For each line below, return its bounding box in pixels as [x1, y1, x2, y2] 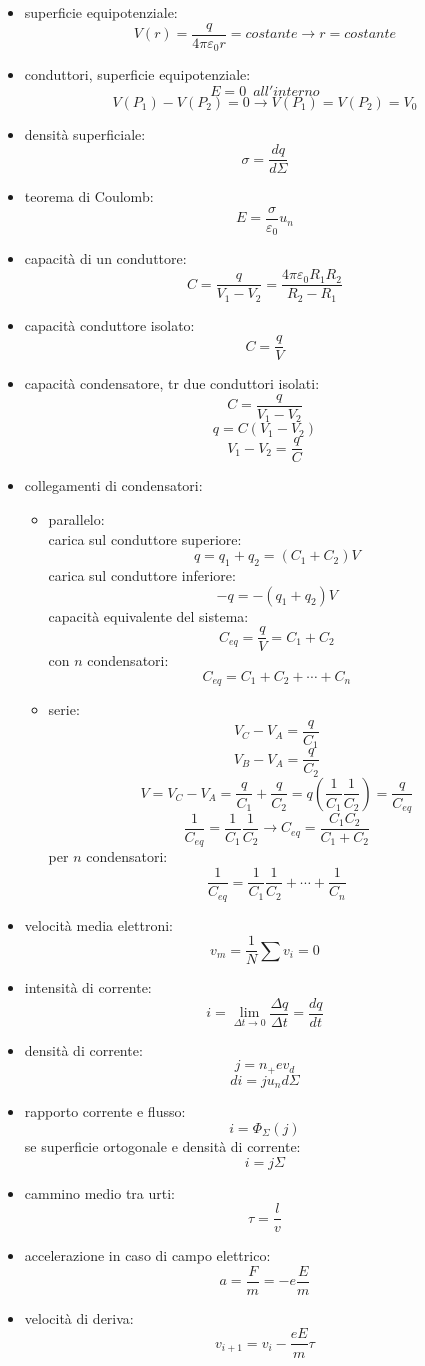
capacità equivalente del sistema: [48, 605, 249, 626]
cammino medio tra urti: [24, 1182, 175, 1203]
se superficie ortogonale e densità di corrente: [24, 1135, 301, 1156]
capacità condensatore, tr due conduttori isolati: [24, 373, 320, 394]
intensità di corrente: [24, 977, 152, 998]
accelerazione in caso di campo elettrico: [24, 1245, 271, 1266]
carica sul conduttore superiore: [48, 528, 242, 549]
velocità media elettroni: [24, 914, 174, 935]
